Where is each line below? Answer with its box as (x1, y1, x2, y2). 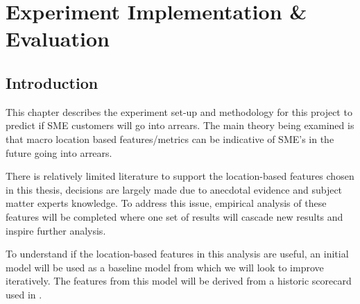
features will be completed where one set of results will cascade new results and (6, 209, 343, 223)
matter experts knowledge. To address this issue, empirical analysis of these (6, 196, 327, 210)
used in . (6, 287, 42, 301)
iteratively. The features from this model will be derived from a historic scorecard (6, 273, 352, 288)
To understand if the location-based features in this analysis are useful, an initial (6, 246, 349, 261)
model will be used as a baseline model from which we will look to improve (6, 260, 324, 274)
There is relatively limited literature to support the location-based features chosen (6, 169, 354, 183)
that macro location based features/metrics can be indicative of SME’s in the (6, 131, 334, 146)
